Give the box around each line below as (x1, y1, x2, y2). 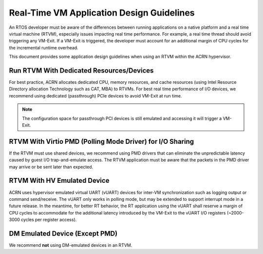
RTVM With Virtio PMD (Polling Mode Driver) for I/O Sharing (9, 137, 194, 146)
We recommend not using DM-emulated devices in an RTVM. (9, 242, 132, 248)
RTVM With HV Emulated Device (9, 176, 110, 185)
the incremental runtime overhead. (9, 44, 78, 51)
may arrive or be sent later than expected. (9, 164, 94, 170)
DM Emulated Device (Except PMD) (9, 229, 118, 237)
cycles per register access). (21, 217, 77, 223)
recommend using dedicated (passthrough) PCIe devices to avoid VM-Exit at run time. (9, 93, 182, 98)
